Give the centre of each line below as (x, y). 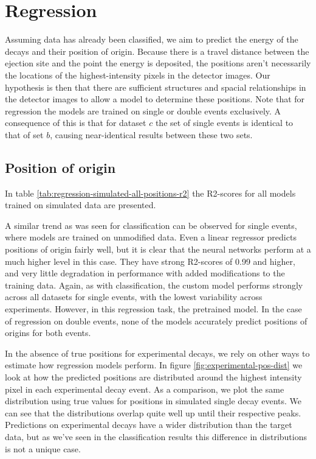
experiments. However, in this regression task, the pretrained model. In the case (153, 309)
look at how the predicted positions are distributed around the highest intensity (153, 377)
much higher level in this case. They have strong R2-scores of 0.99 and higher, (150, 261)
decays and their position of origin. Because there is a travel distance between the (157, 51)
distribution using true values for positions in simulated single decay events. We (153, 401)
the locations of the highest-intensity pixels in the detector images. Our (138, 75)
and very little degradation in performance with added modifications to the (145, 273)
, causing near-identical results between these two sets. (151, 134)
